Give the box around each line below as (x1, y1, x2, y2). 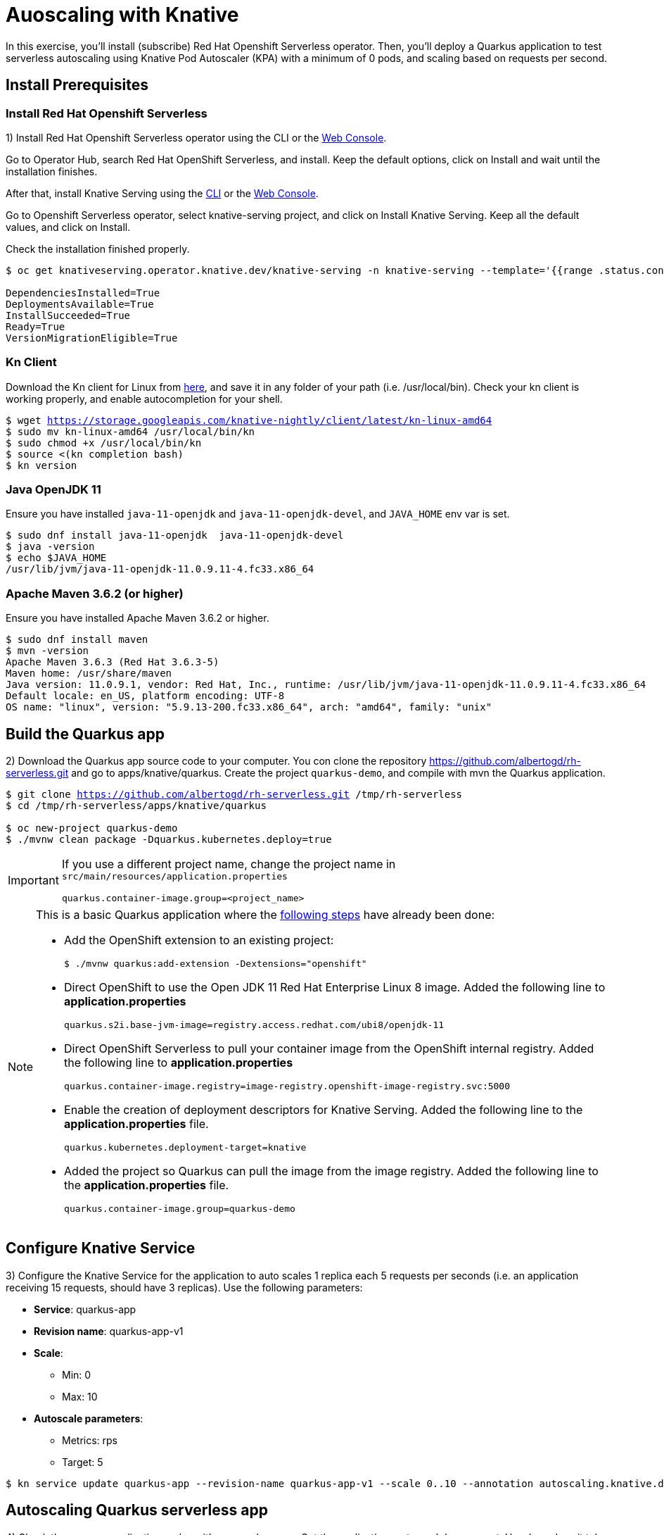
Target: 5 (62, 1455, 103, 1468)
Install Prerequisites (6, 76, 148, 94)
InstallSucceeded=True (6, 309, 131, 321)
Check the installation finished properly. (6, 242, 190, 255)
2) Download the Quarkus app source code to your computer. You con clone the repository (6, 755, 427, 768)
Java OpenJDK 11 (6, 482, 101, 497)
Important (8, 873, 59, 888)
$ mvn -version (6, 645, 89, 657)
